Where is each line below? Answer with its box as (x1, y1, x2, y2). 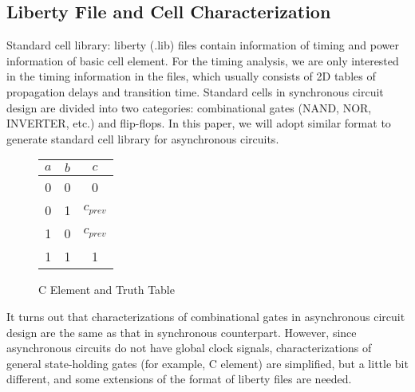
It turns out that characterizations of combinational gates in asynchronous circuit (6, 308, 405, 324)
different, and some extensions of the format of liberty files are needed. (6, 370, 352, 387)
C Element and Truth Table (38, 281, 175, 298)
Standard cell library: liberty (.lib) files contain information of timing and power (6, 37, 399, 53)
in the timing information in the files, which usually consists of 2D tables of (6, 68, 376, 84)
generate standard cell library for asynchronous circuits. (6, 130, 279, 147)
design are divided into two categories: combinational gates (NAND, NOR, (6, 99, 372, 116)
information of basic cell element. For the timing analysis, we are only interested (6, 52, 399, 69)
